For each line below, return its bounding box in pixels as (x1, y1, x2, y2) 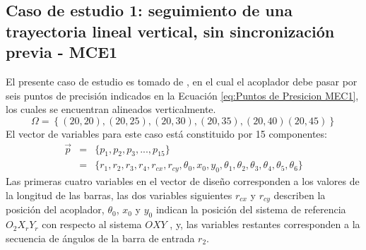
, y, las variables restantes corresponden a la (170, 217, 360, 232)
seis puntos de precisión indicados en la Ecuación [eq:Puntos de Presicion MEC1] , (6, 88, 359, 102)
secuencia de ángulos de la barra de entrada (6, 230, 195, 245)
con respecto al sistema (42, 217, 142, 232)
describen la (273, 187, 326, 202)
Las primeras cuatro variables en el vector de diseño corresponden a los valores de (6, 174, 360, 189)
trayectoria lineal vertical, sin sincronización (6, 20, 335, 42)
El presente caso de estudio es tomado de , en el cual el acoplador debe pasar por (6, 73, 358, 88)
